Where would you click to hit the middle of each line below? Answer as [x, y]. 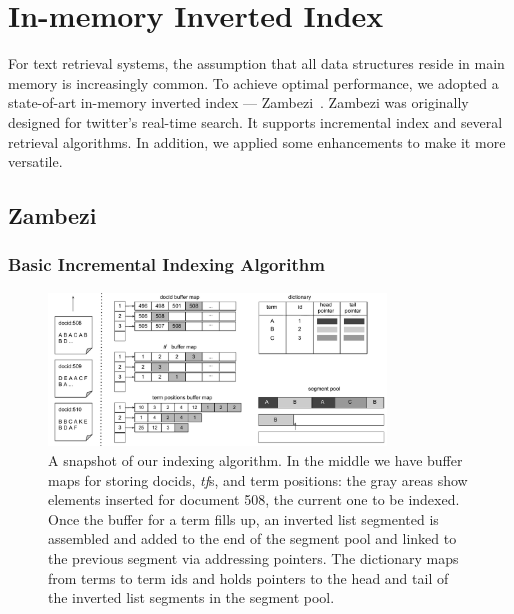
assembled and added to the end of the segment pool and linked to [252, 538]
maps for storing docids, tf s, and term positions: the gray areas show [258, 479]
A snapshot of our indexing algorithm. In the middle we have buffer [255, 459]
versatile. [35, 161]
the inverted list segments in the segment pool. [191, 597]
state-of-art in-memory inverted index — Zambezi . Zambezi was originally [238, 102]
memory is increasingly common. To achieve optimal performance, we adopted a [253, 82]
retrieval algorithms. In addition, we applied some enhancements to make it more [257, 141]
